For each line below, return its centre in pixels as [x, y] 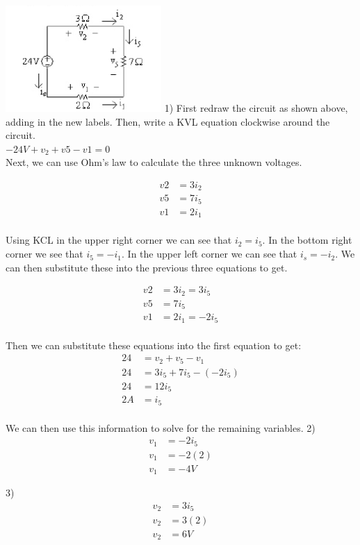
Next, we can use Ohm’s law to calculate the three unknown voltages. [154, 162]
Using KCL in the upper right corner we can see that [119, 240]
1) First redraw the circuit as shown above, [256, 108]
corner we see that [44, 254]
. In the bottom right [307, 240]
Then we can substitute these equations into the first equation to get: [154, 345]
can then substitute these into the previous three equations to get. [147, 267]
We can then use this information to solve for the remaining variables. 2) [161, 427]
